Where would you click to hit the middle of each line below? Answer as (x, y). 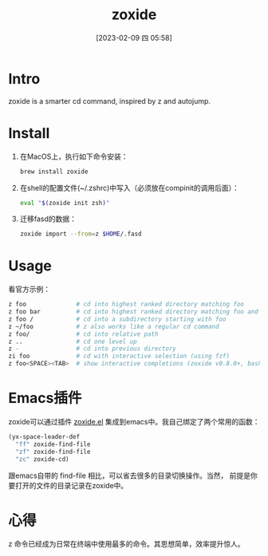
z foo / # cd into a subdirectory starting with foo (117, 319)
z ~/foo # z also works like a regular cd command (114, 326)
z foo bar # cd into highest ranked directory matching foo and (134, 312)
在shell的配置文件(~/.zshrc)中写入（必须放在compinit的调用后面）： (129, 187)
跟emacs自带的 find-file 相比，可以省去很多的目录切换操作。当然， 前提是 (130, 475)
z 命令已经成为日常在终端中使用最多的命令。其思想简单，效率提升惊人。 (126, 544)
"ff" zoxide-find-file (53, 444)
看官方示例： (29, 290)
